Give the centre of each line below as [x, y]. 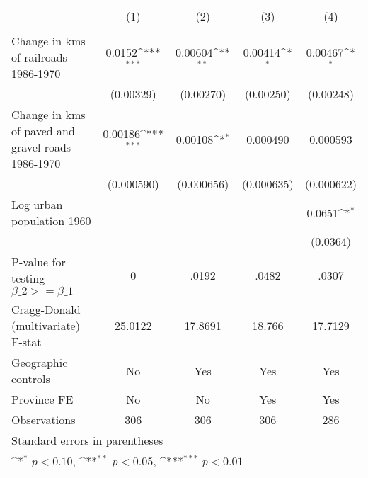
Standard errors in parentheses [87, 440]
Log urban [37, 204]
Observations [44, 420]
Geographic [40, 362]
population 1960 [51, 221]
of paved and [43, 131]
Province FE [42, 399]
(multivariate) [46, 325]
